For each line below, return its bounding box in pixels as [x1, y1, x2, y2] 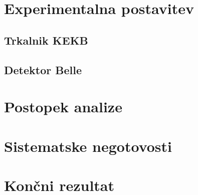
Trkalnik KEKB [4, 32, 88, 48]
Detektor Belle [4, 62, 82, 77]
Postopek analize [4, 96, 122, 117]
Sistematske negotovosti [4, 135, 172, 156]
